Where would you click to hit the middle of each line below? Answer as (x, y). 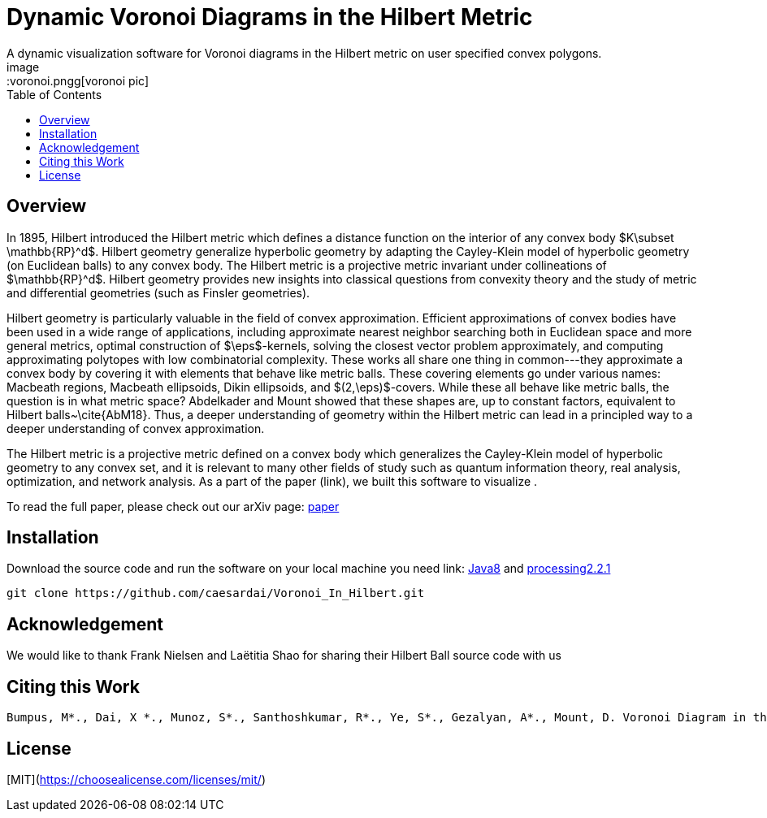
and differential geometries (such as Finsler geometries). (158, 292)
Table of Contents (54, 94)
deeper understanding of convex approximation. (136, 428)
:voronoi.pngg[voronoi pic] (78, 80)
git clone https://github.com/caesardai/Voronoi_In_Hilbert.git (216, 593)
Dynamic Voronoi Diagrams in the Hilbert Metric (270, 17)
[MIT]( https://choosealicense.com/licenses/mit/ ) (136, 779)
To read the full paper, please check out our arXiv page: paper (173, 506)
